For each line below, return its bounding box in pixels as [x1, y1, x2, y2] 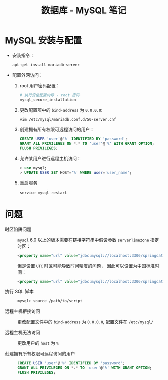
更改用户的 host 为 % [17, 340, 59, 346]
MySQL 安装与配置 [5, 35, 82, 46]
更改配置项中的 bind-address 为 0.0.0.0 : [19, 107, 103, 113]
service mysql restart [19, 190, 67, 195]
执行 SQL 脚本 [5, 289, 34, 295]
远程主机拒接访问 [5, 308, 40, 314]
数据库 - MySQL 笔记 [41, 5, 127, 16]
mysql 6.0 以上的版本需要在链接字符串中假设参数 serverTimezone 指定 [17, 237, 159, 243]
